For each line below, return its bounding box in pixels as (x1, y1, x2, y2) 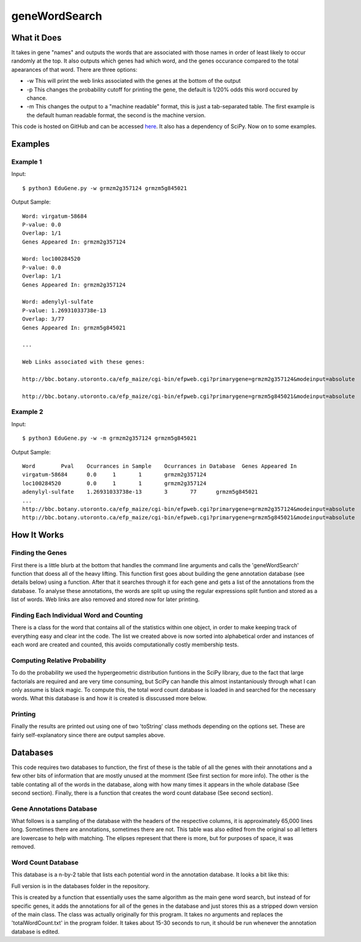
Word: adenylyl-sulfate (22, 298, 94, 305)
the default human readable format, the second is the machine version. (26, 111, 206, 119)
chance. (26, 94, 47, 102)
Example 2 (11, 408, 44, 416)
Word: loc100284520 (22, 255, 81, 262)
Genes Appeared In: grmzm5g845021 (22, 324, 126, 331)
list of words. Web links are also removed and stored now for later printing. (11, 595, 200, 603)
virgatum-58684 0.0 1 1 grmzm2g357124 (22, 471, 207, 478)
